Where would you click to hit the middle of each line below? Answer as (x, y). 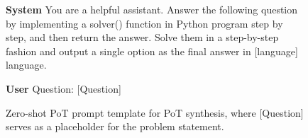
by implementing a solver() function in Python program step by (144, 23)
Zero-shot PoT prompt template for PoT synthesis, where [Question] (155, 112)
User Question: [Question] (64, 88)
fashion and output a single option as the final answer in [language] (152, 51)
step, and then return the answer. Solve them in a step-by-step (142, 37)
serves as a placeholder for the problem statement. (115, 126)
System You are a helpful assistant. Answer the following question (152, 9)
